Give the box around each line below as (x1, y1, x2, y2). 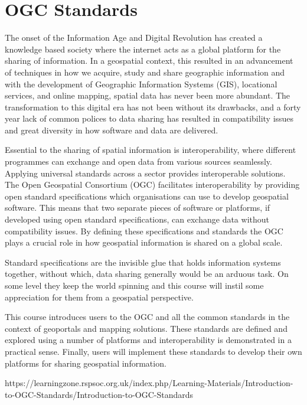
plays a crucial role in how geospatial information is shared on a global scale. (5, 236, 283, 249)
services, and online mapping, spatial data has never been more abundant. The (5, 89, 290, 102)
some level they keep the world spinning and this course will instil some (5, 279, 264, 291)
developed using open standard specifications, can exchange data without (5, 213, 269, 226)
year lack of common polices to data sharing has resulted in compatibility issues (5, 112, 294, 125)
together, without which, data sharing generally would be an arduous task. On (5, 267, 289, 280)
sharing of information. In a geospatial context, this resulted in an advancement (5, 54, 293, 67)
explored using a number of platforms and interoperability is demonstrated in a (5, 334, 292, 346)
